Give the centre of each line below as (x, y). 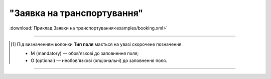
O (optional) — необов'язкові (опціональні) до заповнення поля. (99, 60)
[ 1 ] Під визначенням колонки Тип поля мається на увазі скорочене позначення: (97, 44)
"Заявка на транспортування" (76, 13)
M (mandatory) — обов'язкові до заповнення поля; (85, 53)
